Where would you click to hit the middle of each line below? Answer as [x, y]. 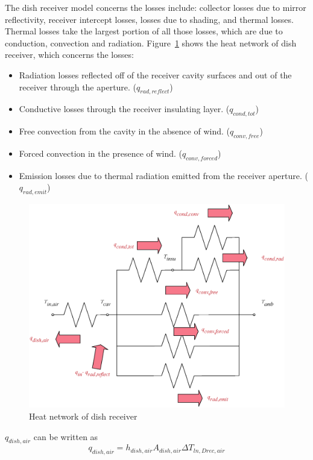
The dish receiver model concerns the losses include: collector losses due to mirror [156, 7]
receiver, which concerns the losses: [69, 55]
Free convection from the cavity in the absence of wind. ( [124, 131]
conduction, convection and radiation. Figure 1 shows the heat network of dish [151, 43]
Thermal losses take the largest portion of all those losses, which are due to [144, 31]
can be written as [66, 436]
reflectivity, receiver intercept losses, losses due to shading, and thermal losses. [149, 19]
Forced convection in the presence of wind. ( [101, 153]
